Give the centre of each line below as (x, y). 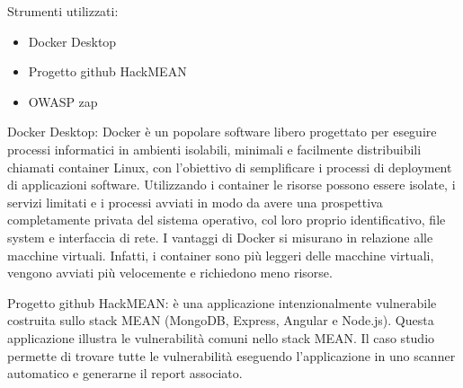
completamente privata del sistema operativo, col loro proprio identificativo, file (227, 220)
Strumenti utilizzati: (63, 11)
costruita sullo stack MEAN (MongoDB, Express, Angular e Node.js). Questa (221, 320)
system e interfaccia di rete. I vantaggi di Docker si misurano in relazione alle (220, 237)
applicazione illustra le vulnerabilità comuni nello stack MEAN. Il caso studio (221, 337)
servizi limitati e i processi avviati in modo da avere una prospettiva (195, 202)
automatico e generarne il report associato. (125, 373)
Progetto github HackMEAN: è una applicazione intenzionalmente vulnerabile (222, 302)
